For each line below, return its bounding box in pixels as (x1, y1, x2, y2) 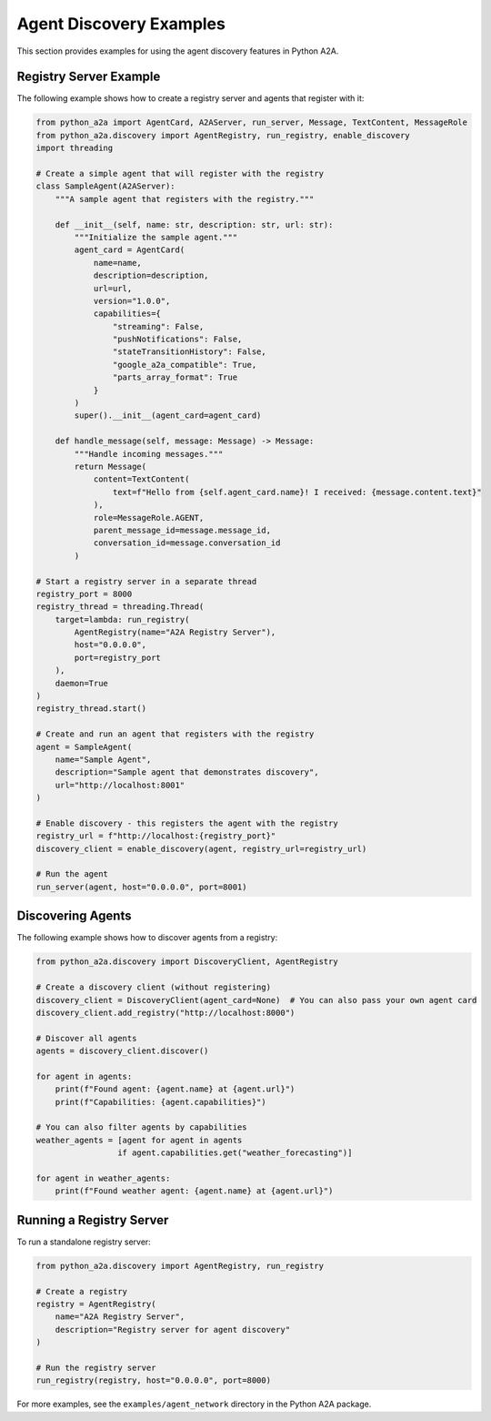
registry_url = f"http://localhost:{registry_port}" (35, 831, 276, 841)
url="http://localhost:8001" (55, 779, 185, 790)
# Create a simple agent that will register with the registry (35, 168, 325, 178)
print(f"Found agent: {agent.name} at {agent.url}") (55, 1084, 296, 1094)
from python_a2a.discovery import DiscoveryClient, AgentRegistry (35, 957, 338, 967)
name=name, (93, 258, 143, 268)
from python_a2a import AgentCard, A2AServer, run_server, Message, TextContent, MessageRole (35, 117, 468, 127)
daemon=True (55, 678, 109, 688)
